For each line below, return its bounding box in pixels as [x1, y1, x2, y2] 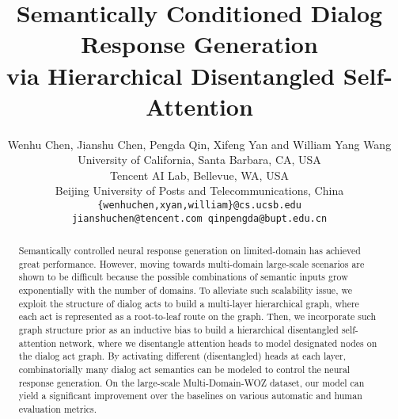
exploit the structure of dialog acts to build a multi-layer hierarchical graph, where [18, 296, 359, 310]
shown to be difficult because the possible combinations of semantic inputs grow [18, 270, 348, 284]
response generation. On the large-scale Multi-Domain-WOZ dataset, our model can [18, 375, 365, 389]
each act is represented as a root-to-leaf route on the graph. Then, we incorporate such [18, 310, 377, 323]
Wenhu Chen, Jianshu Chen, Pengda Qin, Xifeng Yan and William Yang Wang [7, 135, 392, 152]
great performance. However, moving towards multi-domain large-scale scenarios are [18, 257, 365, 270]
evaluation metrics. [18, 402, 97, 416]
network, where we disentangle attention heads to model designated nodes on [59, 336, 377, 349]
